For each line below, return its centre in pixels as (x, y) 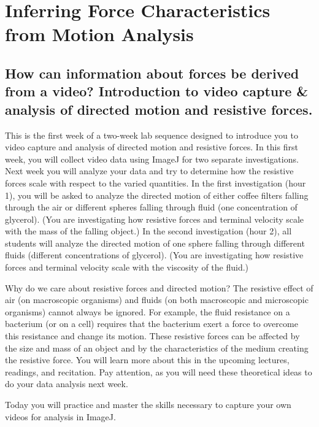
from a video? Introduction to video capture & (157, 91)
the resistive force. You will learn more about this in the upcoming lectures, (147, 360)
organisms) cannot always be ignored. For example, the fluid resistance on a (148, 311)
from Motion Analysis (99, 34)
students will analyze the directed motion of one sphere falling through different (155, 243)
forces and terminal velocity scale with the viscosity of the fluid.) (127, 267)
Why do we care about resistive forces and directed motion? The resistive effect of (159, 287)
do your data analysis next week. (67, 384)
